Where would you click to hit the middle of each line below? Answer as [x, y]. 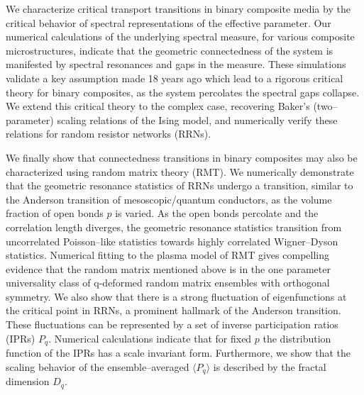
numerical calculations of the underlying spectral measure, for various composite [180, 37]
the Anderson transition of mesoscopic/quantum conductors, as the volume [169, 199]
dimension [28, 381]
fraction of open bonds [55, 213]
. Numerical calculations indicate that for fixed [150, 338]
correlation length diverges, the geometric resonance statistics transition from [174, 227]
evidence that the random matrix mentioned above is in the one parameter [168, 268]
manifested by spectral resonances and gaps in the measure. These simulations [176, 64]
